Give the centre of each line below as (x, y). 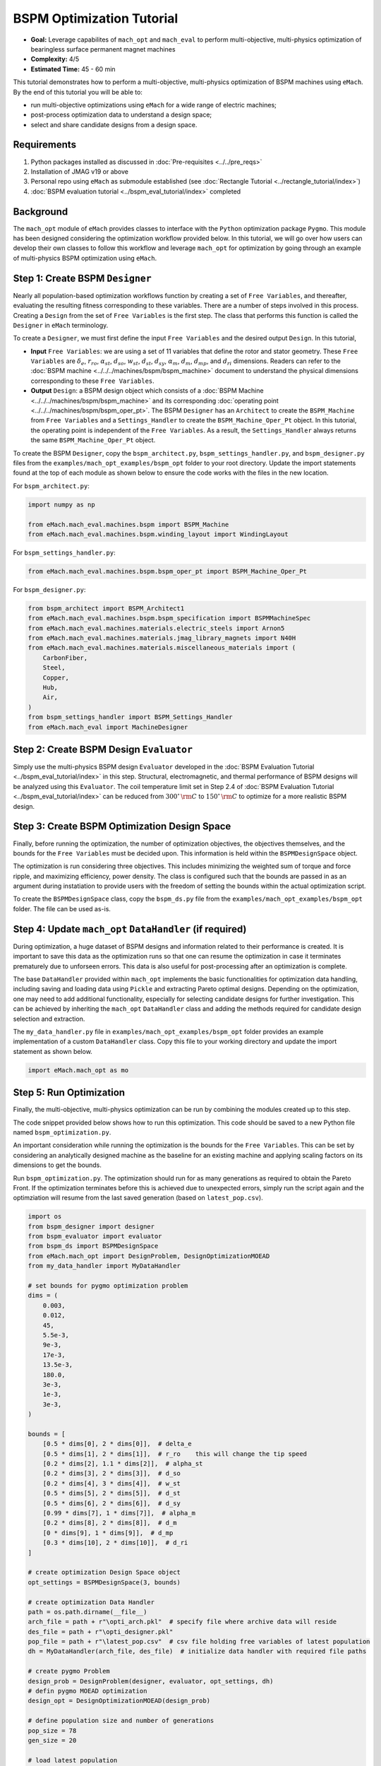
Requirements (45, 145)
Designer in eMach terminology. (61, 325)
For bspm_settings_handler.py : (64, 552)
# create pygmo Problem (69, 1671)
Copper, (56, 677)
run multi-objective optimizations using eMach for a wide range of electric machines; (153, 105)
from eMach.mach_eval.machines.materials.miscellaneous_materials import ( (162, 648)
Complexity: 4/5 (55, 59)
